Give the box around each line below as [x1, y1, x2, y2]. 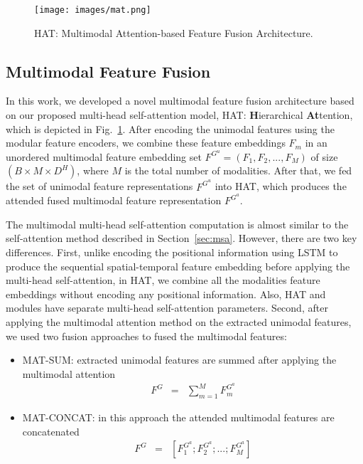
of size [310, 149, 338, 164]
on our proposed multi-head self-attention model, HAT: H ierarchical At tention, [6, 107, 353, 122]
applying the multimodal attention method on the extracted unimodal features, [6, 314, 352, 329]
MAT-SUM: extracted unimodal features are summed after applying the [22, 352, 337, 367]
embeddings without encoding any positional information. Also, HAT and [6, 286, 326, 301]
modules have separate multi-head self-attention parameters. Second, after [6, 300, 328, 315]
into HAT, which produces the [215, 179, 347, 194]
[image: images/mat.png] [34, 5, 151, 15]
